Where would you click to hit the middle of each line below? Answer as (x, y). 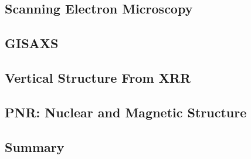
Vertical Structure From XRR (98, 77)
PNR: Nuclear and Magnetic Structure (126, 112)
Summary (35, 146)
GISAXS (32, 43)
